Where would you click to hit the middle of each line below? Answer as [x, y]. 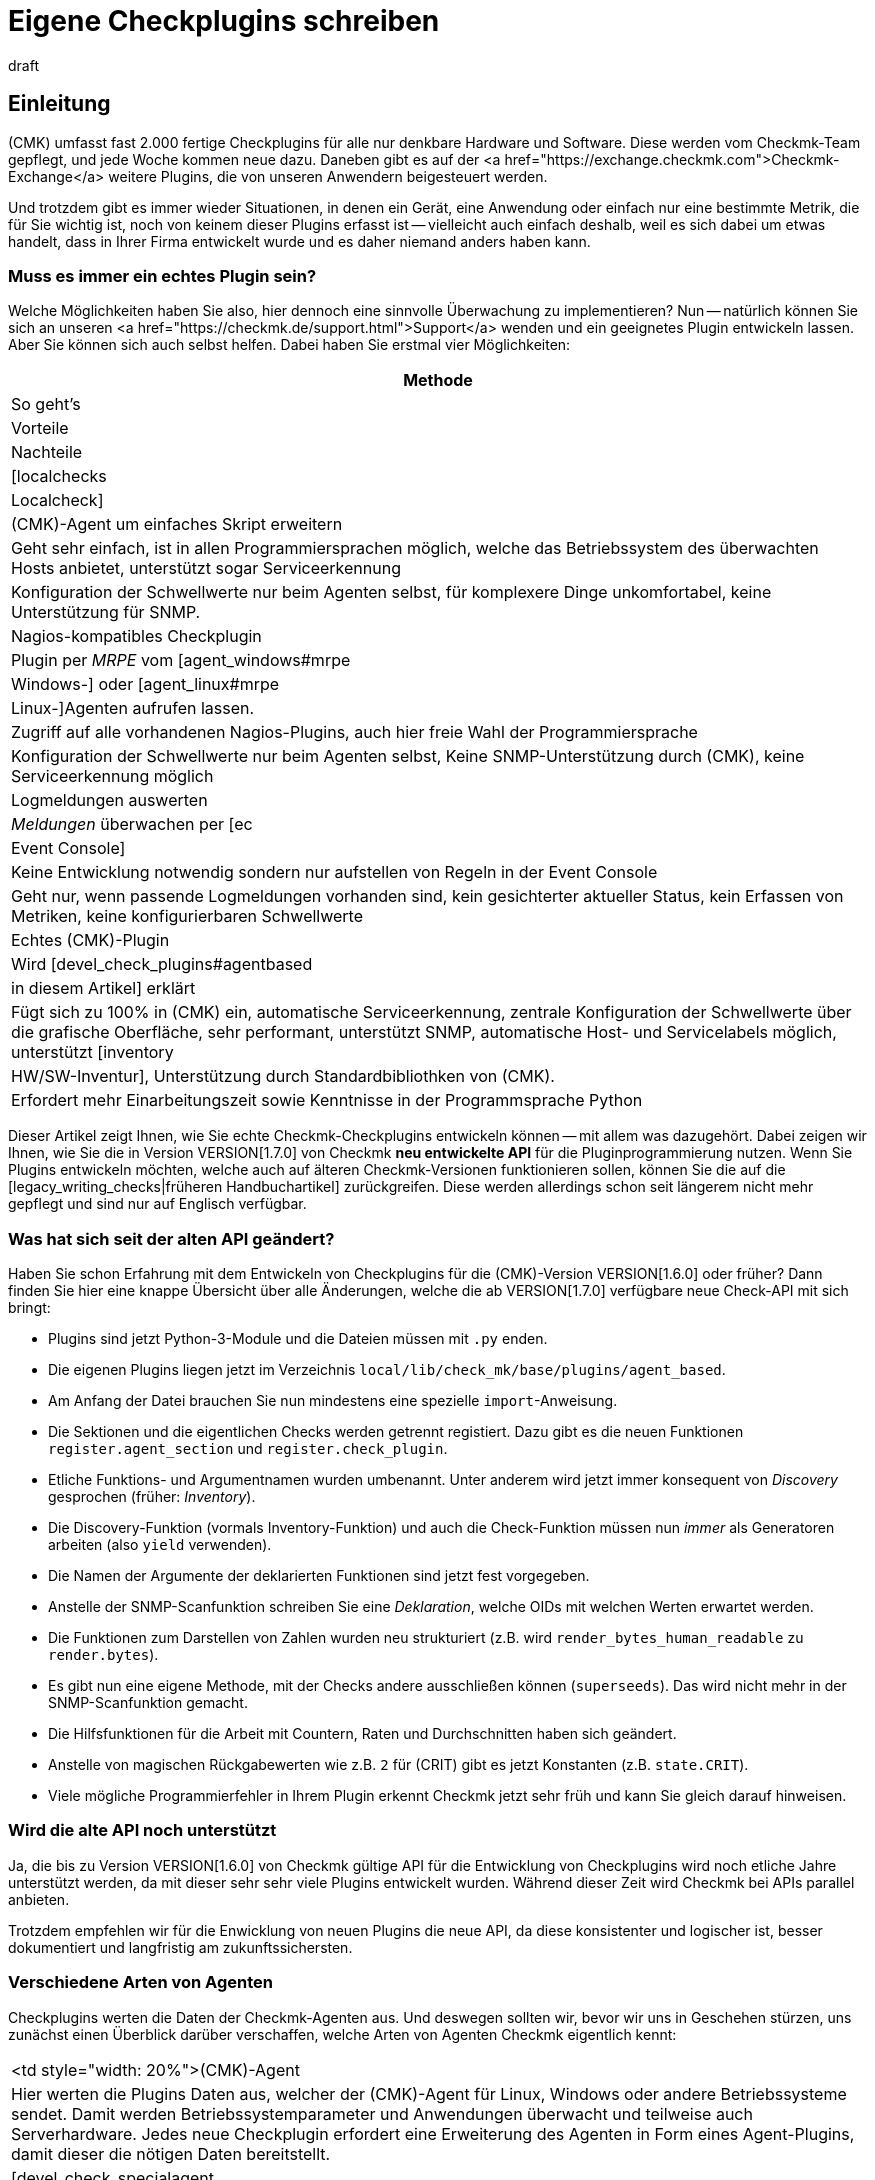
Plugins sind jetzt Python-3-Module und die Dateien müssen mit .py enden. [298, 1339]
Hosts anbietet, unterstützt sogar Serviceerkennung [206, 568]
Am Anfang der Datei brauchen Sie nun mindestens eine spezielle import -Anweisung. [333, 1401]
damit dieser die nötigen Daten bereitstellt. [171, 2153]
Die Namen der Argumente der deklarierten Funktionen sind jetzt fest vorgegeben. [319, 1576]
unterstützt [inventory [92, 1052]
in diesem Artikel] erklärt [103, 988]
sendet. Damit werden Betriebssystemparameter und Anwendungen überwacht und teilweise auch [382, 2113]
